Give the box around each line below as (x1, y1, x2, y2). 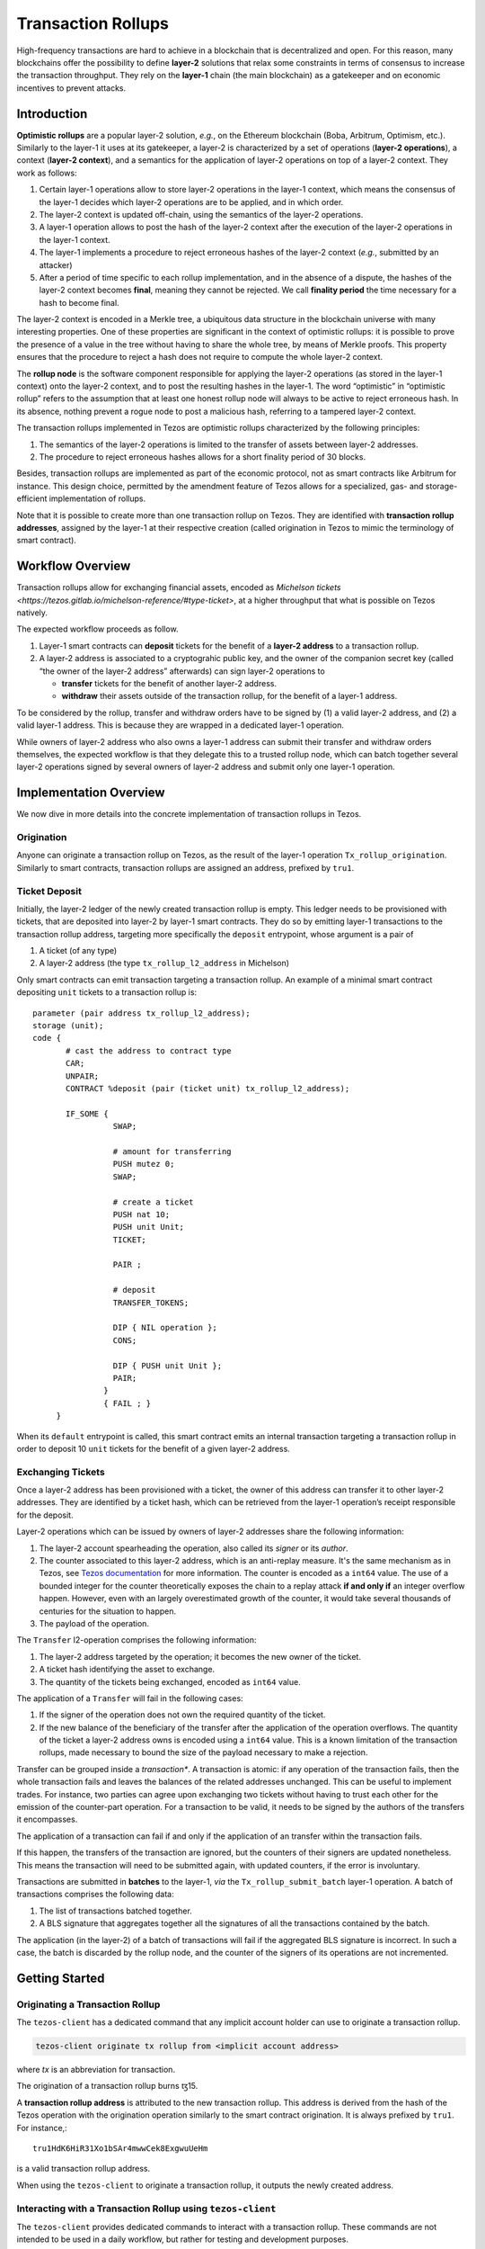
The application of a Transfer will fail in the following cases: (16, 1692, 243, 1704)
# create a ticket (112, 1196, 194, 1207)
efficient (16, 493, 48, 504)
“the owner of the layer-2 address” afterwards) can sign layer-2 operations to (39, 666, 325, 676)
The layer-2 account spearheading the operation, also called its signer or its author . (39, 1543, 349, 1554)
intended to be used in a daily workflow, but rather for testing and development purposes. (16, 2234, 349, 2245)
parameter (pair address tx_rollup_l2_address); (32, 1008, 251, 1018)
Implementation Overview (16, 785, 165, 801)
